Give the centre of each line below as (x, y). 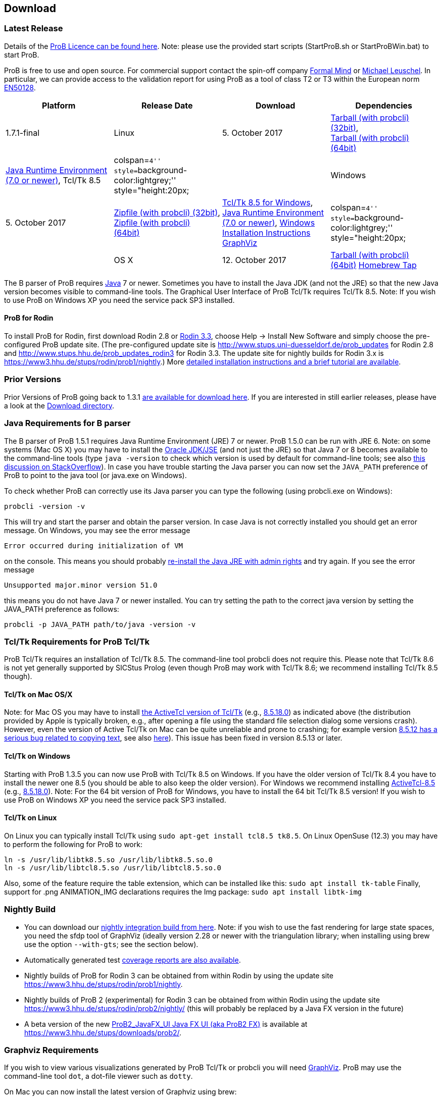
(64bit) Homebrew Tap (374, 265)
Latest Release (34, 29)
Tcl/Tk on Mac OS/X (38, 694)
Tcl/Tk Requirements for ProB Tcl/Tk (77, 641)
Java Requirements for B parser (67, 423)
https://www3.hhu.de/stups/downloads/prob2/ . (103, 1032)
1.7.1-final (23, 133)
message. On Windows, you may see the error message (97, 530)
